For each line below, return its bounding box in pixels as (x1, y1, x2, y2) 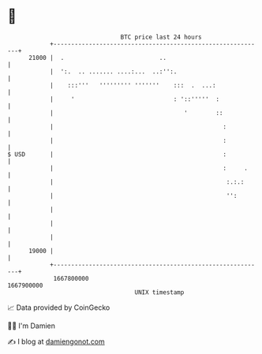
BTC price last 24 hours (120, 33, 202, 41)
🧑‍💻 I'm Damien (7, 321, 56, 330)
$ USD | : (7, 150, 226, 158)
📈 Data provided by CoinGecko (7, 303, 110, 312)
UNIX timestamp (134, 288, 185, 296)
